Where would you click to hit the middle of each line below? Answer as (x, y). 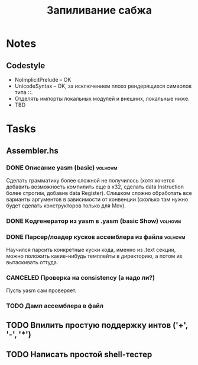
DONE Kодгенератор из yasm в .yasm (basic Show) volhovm (94, 221)
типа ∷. (24, 92)
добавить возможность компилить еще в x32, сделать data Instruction (95, 187)
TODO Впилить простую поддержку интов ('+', (97, 325)
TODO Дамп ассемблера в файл (55, 306)
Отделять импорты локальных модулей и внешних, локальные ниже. (102, 99)
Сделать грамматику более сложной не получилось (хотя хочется (90, 180)
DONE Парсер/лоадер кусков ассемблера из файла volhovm (96, 236)
